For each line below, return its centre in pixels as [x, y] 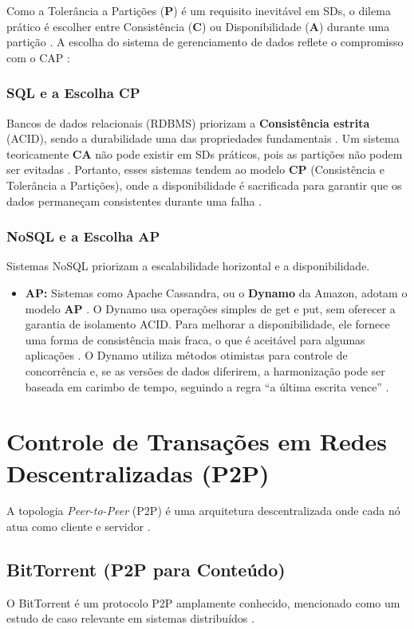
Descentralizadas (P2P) [138, 472]
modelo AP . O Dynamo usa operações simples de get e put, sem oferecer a [210, 308]
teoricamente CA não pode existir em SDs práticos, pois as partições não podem [205, 153]
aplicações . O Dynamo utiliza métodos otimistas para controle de [186, 355]
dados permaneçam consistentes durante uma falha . [134, 200]
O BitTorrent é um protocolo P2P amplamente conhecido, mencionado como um [203, 602]
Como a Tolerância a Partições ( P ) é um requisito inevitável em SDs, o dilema [199, 10]
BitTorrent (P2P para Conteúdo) [146, 570]
